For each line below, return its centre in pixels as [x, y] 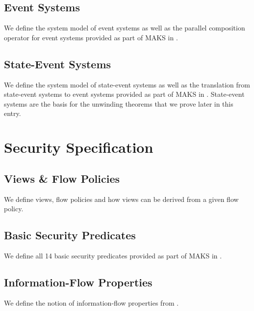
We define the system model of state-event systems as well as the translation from [127, 84]
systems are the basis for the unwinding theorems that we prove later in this [119, 103]
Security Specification [79, 147]
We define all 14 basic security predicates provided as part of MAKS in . [113, 255]
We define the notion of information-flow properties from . [91, 302]
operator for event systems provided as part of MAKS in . [91, 37]
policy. [14, 209]
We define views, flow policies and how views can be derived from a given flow [121, 199]
